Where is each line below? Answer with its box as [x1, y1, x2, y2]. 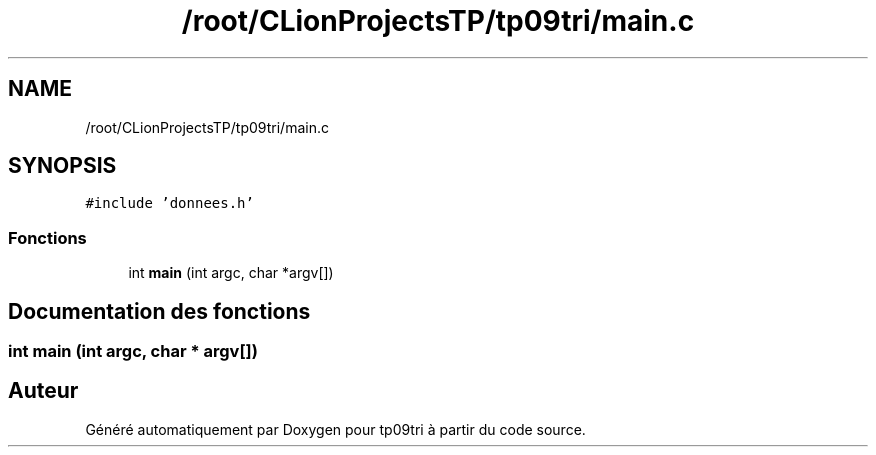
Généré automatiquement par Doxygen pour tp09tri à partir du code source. [85, 420, 586, 438]
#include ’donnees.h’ [85, 195, 254, 212]
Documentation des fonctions [8, 298, 311, 324]
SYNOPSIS [8, 153, 117, 179]
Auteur [8, 378, 79, 404]
